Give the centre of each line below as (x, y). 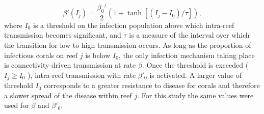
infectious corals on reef (41, 55)
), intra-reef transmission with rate (82, 75)
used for (17, 105)
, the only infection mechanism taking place (187, 55)
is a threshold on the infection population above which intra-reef (134, 25)
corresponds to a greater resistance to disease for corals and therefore (152, 85)
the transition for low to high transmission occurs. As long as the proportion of (128, 45)
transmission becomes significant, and (63, 35)
